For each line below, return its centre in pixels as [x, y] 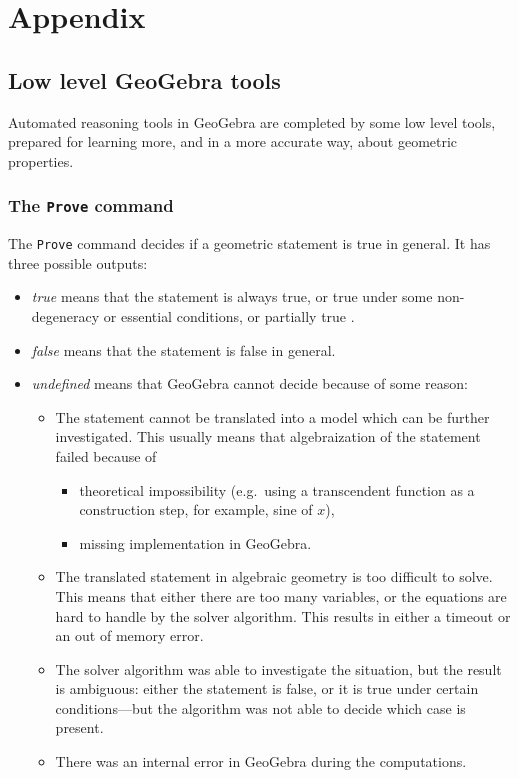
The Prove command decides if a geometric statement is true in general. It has [249, 243]
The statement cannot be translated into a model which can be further [272, 416]
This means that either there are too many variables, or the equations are [281, 595]
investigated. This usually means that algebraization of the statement [268, 436]
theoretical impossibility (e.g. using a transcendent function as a [277, 489]
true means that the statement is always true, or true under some [232, 296]
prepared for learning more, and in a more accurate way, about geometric [233, 141]
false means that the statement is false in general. [183, 349]
